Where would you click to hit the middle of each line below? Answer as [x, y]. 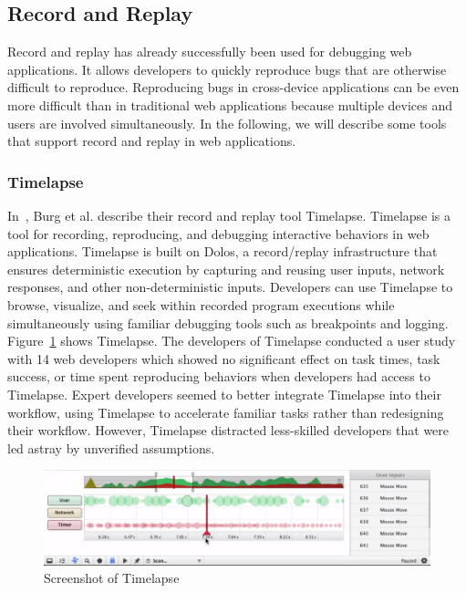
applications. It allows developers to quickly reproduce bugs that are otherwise [227, 69]
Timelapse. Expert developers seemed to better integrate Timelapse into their [224, 394]
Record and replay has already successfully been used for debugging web [210, 52]
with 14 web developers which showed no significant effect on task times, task [224, 358]
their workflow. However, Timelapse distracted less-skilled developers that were [228, 430]
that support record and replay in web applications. [152, 141]
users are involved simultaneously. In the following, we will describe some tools [227, 123]
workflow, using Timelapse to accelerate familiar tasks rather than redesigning [226, 412]
